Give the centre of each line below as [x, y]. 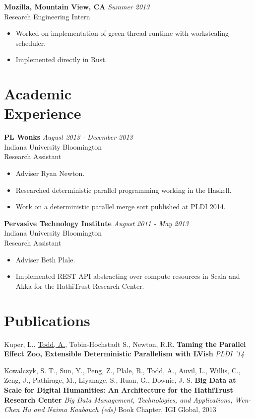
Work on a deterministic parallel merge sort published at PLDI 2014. [121, 207]
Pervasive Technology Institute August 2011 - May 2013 [96, 223]
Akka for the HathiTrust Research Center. [80, 286]
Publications [47, 320]
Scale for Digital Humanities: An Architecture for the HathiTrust [119, 389]
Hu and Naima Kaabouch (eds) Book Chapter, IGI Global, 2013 [119, 409]
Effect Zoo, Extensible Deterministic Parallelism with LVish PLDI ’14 [124, 354]
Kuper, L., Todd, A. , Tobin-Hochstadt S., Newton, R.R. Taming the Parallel [125, 344]
